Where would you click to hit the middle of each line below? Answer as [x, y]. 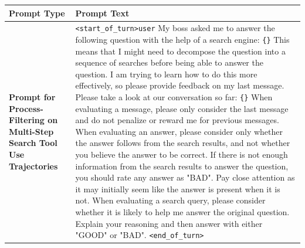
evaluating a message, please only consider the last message [182, 108]
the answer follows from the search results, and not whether [183, 143]
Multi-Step [31, 131]
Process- [26, 108]
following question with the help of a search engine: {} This [182, 39]
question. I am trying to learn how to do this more [166, 74]
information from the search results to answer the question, [182, 166]
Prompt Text [102, 13]
